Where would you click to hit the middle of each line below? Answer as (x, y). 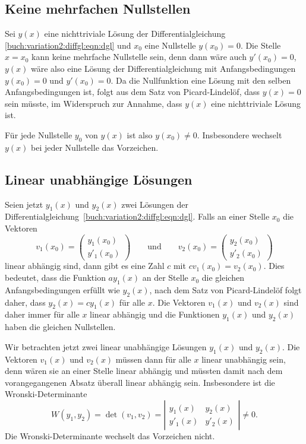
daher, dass (25, 302)
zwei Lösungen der (155, 204)
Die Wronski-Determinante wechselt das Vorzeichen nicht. (110, 436)
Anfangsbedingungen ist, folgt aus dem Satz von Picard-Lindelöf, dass (133, 92)
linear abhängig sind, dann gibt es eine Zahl (85, 266)
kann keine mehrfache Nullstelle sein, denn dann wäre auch (139, 57)
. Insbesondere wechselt (239, 134)
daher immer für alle (42, 314)
